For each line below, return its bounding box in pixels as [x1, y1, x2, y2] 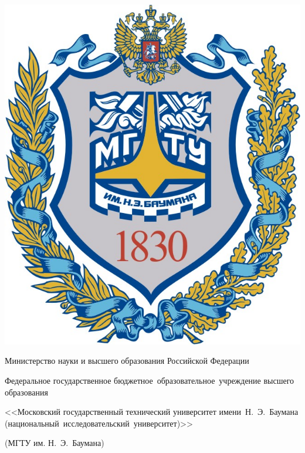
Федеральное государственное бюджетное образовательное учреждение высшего [5, 374, 294, 387]
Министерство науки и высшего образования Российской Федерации [5, 354, 249, 367]
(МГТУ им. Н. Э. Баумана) [5, 437, 104, 449]
